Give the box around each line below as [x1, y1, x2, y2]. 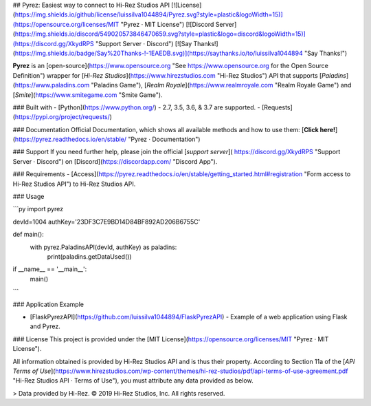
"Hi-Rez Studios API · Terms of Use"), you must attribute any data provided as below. [12, 376, 254, 385]
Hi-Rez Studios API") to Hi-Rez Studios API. [12, 180, 136, 188]
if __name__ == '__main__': [12, 265, 87, 273]
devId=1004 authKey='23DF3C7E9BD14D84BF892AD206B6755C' [12, 217, 201, 226]
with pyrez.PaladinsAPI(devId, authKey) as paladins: [30, 243, 177, 251]
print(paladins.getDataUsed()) [47, 252, 132, 261]
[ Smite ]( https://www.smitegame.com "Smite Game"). [12, 90, 163, 99]
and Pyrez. [30, 322, 61, 330]
